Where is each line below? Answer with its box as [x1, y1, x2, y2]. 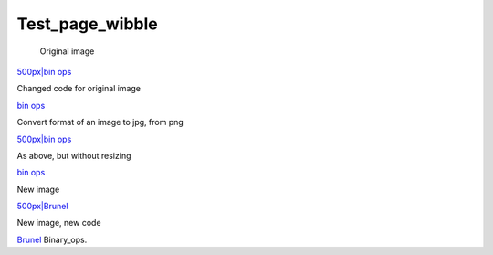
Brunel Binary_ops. [16, 234, 88, 245]
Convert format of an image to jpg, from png [16, 117, 184, 128]
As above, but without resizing [16, 150, 131, 161]
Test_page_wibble [16, 14, 159, 34]
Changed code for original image [16, 83, 142, 94]
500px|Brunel [16, 201, 68, 212]
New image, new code [16, 218, 101, 228]
